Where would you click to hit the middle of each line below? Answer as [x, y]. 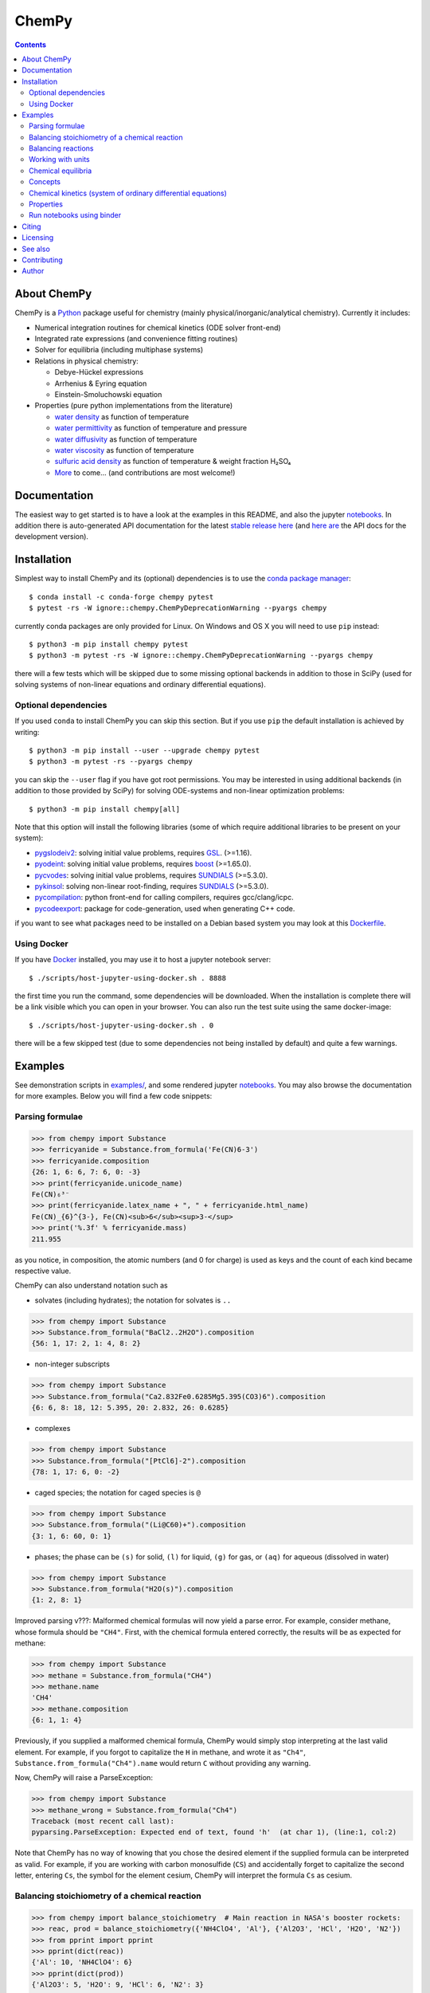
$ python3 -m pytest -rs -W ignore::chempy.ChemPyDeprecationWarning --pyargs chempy [201, 655]
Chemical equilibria [61, 171]
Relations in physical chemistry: [86, 361]
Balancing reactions [61, 148]
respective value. [43, 1271]
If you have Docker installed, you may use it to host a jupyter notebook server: [143, 960]
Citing [31, 226]
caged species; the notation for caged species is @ [117, 1492]
